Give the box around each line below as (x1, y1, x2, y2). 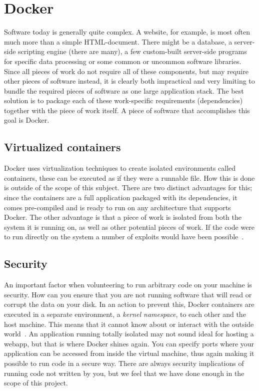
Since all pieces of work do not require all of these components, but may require (4, 66, 248, 76)
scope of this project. (4, 377, 68, 388)
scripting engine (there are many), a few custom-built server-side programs (18, 46, 247, 57)
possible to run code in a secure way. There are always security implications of (4, 357, 244, 368)
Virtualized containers (4, 139, 121, 155)
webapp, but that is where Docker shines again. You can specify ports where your (4, 338, 254, 348)
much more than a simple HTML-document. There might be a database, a (4, 36, 232, 47)
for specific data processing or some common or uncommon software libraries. (4, 56, 241, 66)
